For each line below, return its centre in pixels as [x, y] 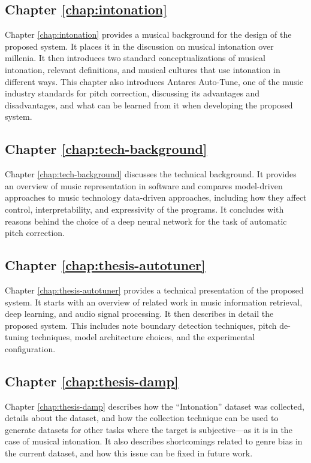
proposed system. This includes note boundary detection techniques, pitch [141, 325]
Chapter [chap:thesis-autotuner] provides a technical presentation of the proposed [154, 290]
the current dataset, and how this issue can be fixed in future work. [129, 453]
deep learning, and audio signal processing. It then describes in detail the [139, 314]
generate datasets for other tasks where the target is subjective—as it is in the [149, 429]
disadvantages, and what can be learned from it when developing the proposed [149, 105]
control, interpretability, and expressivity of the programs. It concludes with [144, 209]
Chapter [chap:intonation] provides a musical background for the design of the [148, 34]
